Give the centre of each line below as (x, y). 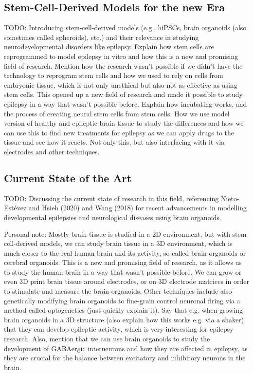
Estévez (15, 208)
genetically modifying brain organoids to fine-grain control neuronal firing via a (122, 300)
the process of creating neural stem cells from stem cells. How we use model (117, 113)
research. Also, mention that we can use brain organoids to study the (107, 339)
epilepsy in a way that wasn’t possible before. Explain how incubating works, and (126, 103)
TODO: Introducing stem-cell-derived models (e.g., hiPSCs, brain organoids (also (125, 28)
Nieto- (230, 198)
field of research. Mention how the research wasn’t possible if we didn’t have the (123, 65)
